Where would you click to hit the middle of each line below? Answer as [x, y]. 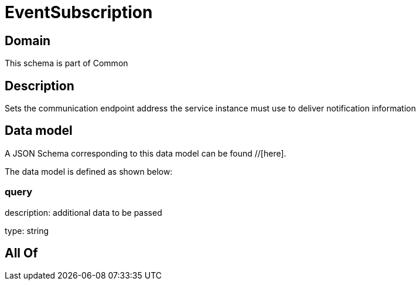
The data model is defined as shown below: [89, 171]
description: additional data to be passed [83, 212]
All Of [21, 253]
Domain [28, 40]
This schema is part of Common [66, 63]
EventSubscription [79, 12]
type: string [27, 230]
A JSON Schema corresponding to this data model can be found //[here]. [146, 153]
